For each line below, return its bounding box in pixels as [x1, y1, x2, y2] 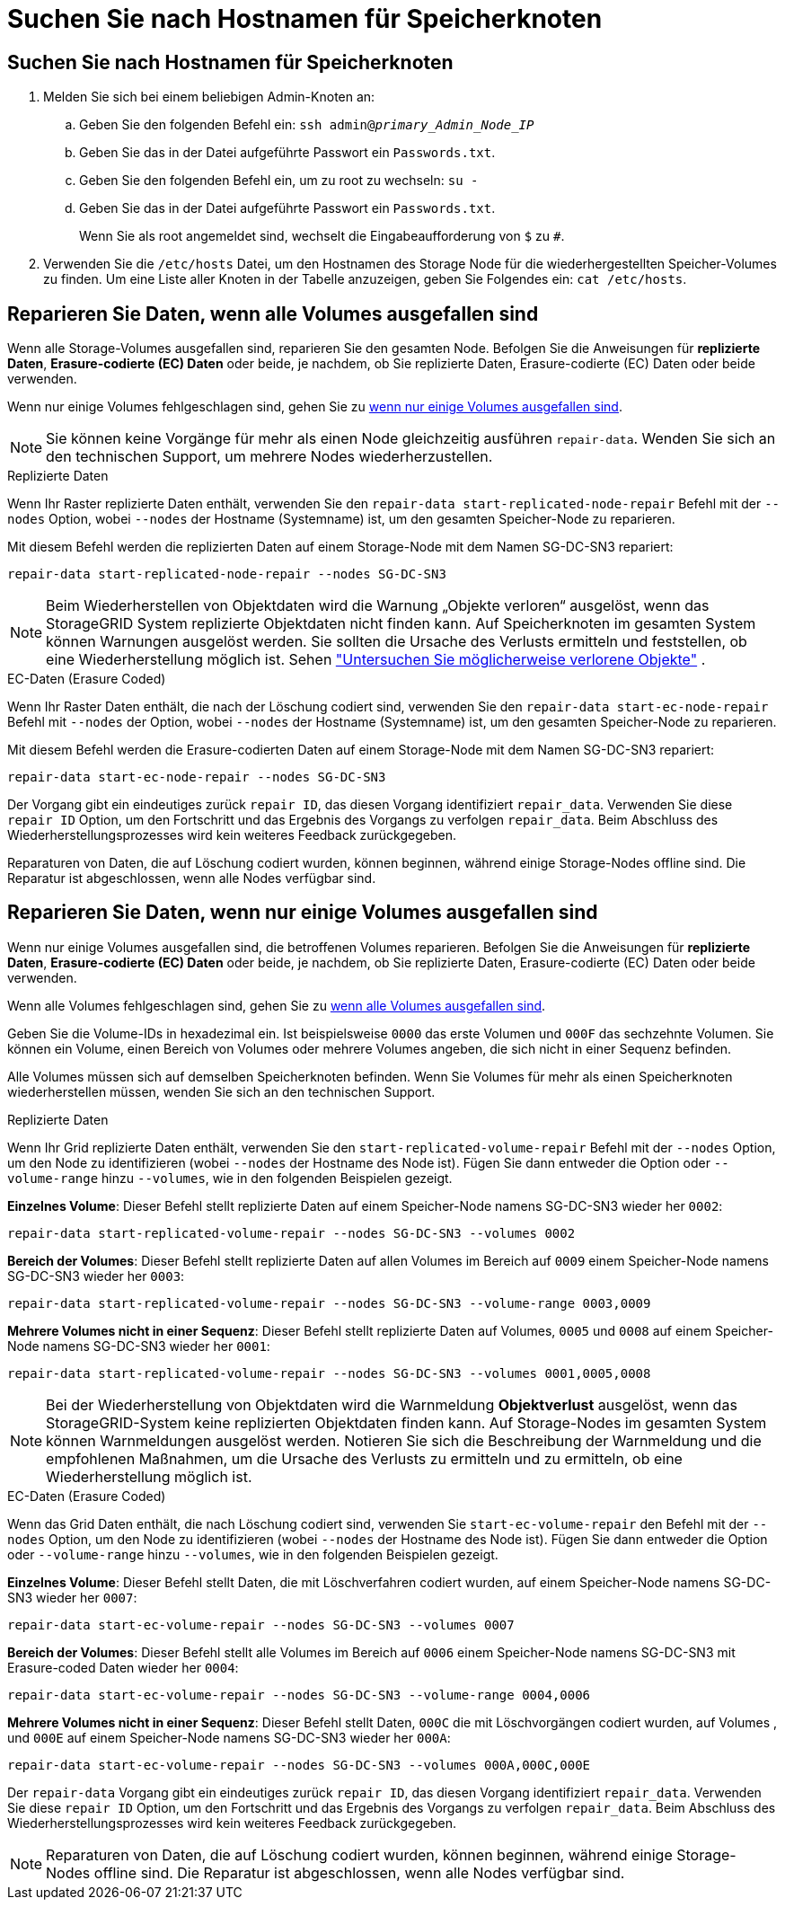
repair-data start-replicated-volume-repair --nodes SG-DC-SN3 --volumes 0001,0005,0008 [7, 1365, 651, 1381]
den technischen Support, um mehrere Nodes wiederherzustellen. [46, 447, 493, 466]
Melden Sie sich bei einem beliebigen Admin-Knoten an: [43, 89, 375, 105]
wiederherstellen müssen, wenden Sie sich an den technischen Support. [7, 1083, 436, 1099]
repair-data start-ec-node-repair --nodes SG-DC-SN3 [7, 770, 386, 785]
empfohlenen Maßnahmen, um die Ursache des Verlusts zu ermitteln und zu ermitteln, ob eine [46, 1449, 683, 1468]
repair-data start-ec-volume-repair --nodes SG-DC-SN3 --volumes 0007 [7, 1617, 515, 1632]
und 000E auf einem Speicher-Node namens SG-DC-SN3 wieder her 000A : [7, 1729, 451, 1745]
